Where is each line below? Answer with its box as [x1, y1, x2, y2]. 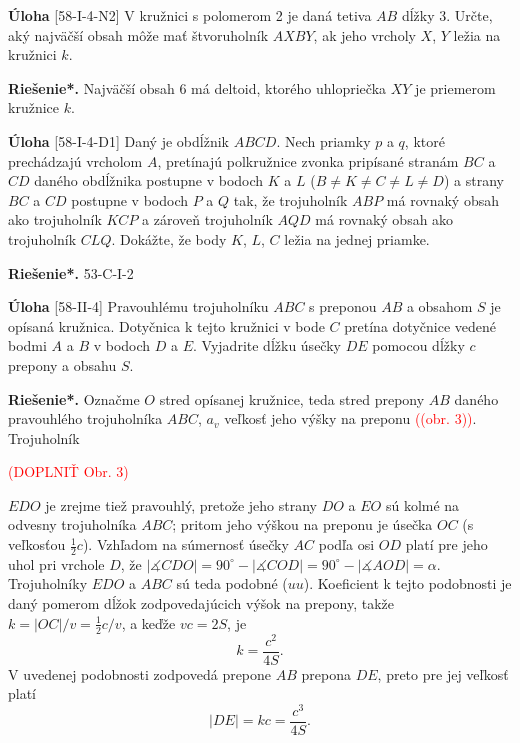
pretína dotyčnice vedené [344, 315, 496, 336]
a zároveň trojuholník [142, 209, 273, 230]
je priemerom [415, 77, 496, 98]
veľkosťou [8, 534, 66, 555]
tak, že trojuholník [233, 189, 348, 210]
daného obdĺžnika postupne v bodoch [34, 170, 264, 191]
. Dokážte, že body [111, 228, 227, 249]
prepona [301, 663, 351, 684]
